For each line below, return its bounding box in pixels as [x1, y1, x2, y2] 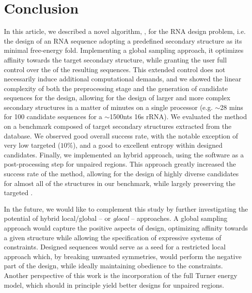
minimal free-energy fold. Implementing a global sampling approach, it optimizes [4, 45, 244, 55]
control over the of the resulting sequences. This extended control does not [4, 64, 225, 74]
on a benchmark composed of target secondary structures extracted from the [4, 121, 232, 131]
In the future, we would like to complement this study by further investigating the [4, 203, 248, 214]
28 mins [220, 102, 243, 112]
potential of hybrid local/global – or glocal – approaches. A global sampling [4, 213, 228, 223]
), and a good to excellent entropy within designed [73, 140, 222, 150]
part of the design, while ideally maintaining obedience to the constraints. [4, 261, 223, 271]
